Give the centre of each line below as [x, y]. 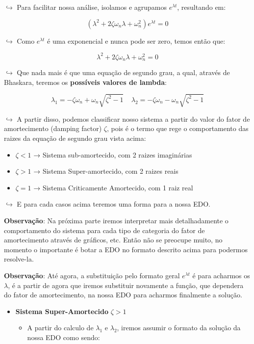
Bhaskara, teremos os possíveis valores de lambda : [85, 82]
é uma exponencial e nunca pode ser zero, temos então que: [136, 40]
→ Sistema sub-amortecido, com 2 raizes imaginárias [113, 154]
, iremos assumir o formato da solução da [179, 328]
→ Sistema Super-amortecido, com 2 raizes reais [106, 171]
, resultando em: [202, 7]
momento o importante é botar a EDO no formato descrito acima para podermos [126, 249]
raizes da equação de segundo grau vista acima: [75, 138]
